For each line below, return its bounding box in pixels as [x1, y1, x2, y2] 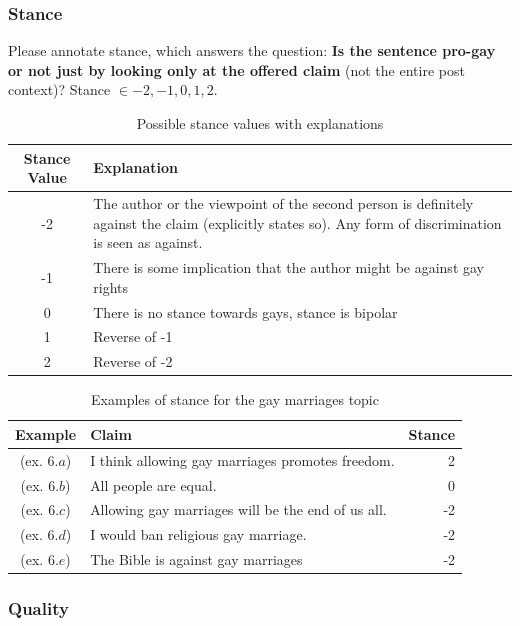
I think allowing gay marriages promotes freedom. [90, 449, 395, 470]
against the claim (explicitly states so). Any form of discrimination [93, 212, 502, 233]
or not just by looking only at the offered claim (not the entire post [8, 59, 465, 80]
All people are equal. [90, 474, 217, 495]
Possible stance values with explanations [136, 113, 384, 133]
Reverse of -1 [93, 326, 173, 347]
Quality [8, 596, 69, 621]
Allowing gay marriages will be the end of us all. [90, 499, 387, 520]
